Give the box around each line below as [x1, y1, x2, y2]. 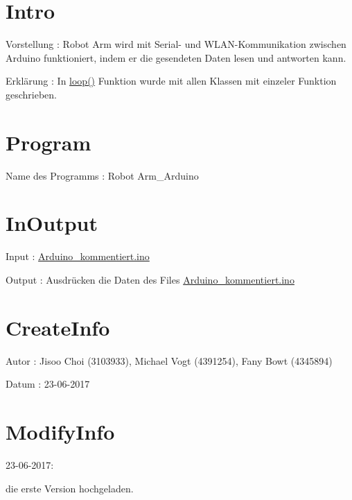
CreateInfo [6, 313, 110, 341]
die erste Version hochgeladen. [6, 481, 134, 495]
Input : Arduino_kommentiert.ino [6, 249, 150, 264]
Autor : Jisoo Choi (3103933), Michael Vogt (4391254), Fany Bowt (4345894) [6, 353, 333, 368]
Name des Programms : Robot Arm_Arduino [6, 168, 199, 182]
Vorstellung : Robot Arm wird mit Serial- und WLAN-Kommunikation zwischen [6, 37, 346, 51]
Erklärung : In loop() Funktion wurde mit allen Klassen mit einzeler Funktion [6, 74, 337, 88]
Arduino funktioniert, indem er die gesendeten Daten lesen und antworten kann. [6, 50, 346, 64]
